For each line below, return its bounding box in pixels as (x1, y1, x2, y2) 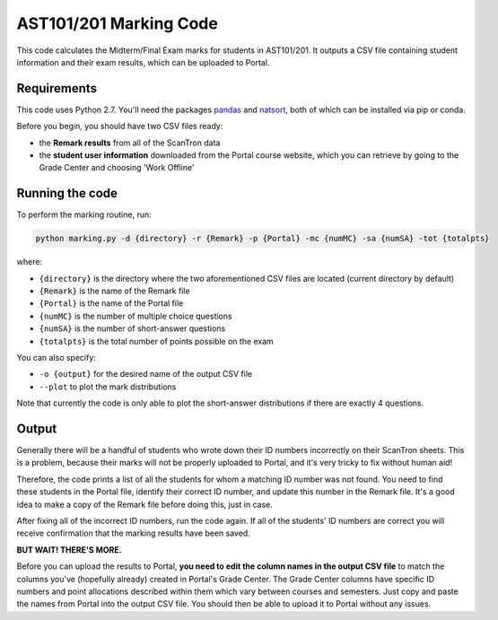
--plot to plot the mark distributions (39, 381, 177, 392)
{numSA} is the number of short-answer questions (39, 323, 226, 334)
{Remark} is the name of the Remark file (39, 285, 190, 296)
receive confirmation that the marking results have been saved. (16, 528, 250, 538)
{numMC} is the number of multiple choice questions (39, 310, 232, 321)
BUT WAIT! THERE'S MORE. (16, 544, 122, 555)
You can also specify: (16, 353, 96, 363)
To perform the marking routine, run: (16, 209, 152, 220)
